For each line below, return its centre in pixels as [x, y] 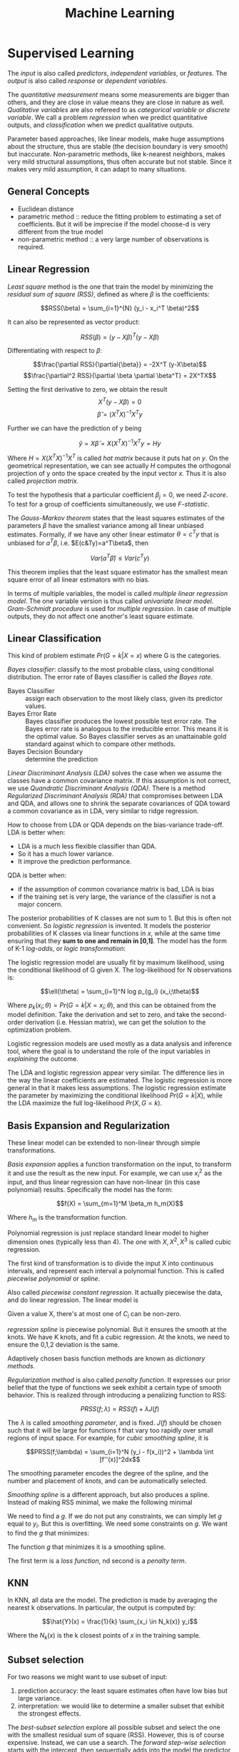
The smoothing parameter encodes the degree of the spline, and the [108, 1473]
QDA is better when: [37, 875]
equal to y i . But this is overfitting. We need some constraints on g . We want [118, 1524]
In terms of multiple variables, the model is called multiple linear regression [118, 593]
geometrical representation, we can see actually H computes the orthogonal [119, 465]
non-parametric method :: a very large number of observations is [113, 239]
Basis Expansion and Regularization [88, 1126]
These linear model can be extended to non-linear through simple [104, 1143]
